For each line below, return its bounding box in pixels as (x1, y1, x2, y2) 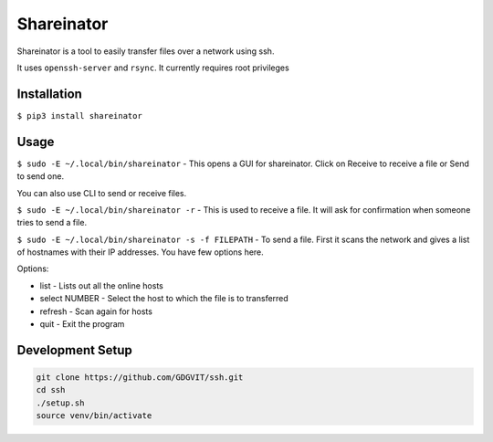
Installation (16, 86, 82, 101)
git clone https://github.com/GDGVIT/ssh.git (36, 373, 244, 383)
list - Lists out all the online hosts (39, 279, 163, 291)
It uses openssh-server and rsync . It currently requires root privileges (16, 62, 289, 73)
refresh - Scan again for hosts (39, 306, 152, 317)
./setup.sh (36, 397, 85, 408)
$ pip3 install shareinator (16, 110, 143, 121)
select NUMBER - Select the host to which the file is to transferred (39, 293, 289, 304)
